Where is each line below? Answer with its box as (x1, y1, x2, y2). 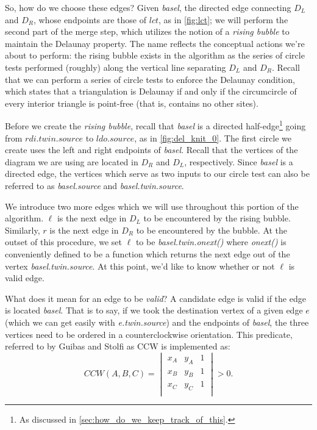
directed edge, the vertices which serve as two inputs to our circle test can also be (5, 167, 310, 180)
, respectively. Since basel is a (184, 155, 293, 168)
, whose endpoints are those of (34, 13, 147, 26)
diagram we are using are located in (5, 155, 138, 168)
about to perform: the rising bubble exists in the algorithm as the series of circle (5, 49, 305, 62)
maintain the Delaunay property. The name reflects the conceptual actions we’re (5, 37, 305, 49)
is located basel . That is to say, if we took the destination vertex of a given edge (5, 304, 303, 317)
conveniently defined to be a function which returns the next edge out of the (5, 247, 290, 260)
